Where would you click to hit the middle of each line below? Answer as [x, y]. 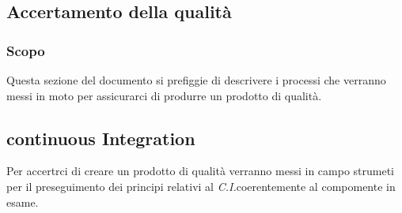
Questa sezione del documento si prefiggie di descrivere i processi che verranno [196, 80]
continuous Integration [101, 138]
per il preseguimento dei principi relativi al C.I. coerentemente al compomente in [201, 186]
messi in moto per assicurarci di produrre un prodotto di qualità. [164, 95]
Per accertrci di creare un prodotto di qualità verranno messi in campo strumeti [200, 171]
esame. [23, 202]
